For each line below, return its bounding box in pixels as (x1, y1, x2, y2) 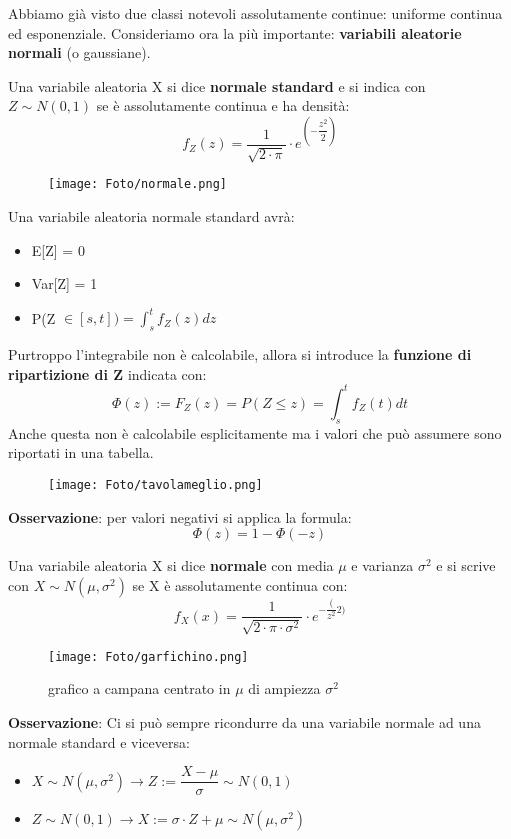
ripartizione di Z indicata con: (8, 363, 207, 384)
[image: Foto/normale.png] (48, 177, 227, 192)
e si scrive (436, 555, 496, 576)
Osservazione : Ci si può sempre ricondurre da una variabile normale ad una (8, 711, 481, 732)
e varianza (351, 555, 414, 576)
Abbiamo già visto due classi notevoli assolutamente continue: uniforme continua (8, 3, 503, 23)
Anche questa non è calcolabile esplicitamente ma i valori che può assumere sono (8, 422, 502, 443)
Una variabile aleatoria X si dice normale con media (8, 555, 334, 576)
